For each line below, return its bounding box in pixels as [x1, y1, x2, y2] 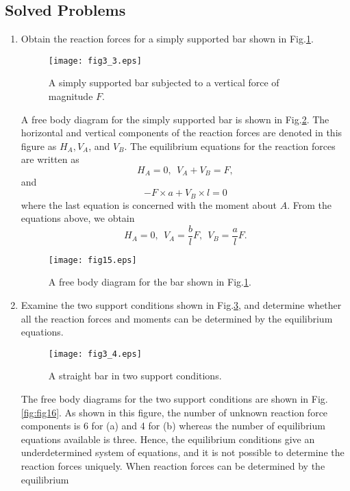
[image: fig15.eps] [48, 255, 137, 265]
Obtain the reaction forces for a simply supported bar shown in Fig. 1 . [21, 32, 314, 46]
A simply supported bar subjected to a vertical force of [48, 75, 279, 90]
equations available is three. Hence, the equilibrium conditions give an [21, 431, 315, 446]
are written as [21, 152, 79, 166]
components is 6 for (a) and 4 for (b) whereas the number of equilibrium [21, 418, 325, 433]
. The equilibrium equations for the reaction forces [124, 138, 336, 153]
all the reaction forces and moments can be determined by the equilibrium [21, 311, 333, 325]
